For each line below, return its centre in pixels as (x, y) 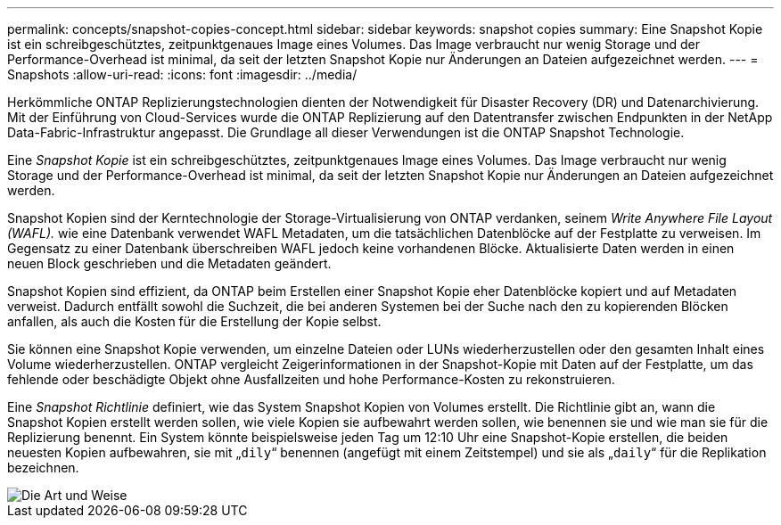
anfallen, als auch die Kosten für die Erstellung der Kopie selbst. (194, 321)
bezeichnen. (43, 468)
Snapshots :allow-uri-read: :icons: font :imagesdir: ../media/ (182, 74)
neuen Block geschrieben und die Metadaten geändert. (169, 263)
